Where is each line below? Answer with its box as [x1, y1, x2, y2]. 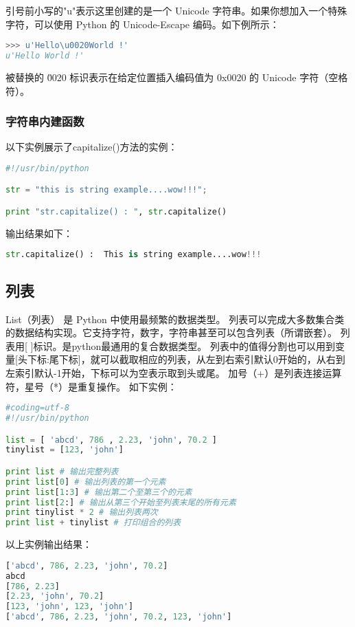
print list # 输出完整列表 [5, 466, 119, 476]
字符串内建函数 [5, 113, 84, 130]
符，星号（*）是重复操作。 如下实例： [5, 379, 177, 393]
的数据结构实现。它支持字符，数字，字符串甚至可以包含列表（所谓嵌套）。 [5, 325, 337, 340]
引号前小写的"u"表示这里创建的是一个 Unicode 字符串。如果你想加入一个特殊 [5, 3, 347, 17]
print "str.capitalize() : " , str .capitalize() [5, 207, 227, 217]
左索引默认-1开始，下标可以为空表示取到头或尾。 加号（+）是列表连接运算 [5, 365, 342, 379]
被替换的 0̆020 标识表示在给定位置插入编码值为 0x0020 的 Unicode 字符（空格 [5, 69, 348, 84]
